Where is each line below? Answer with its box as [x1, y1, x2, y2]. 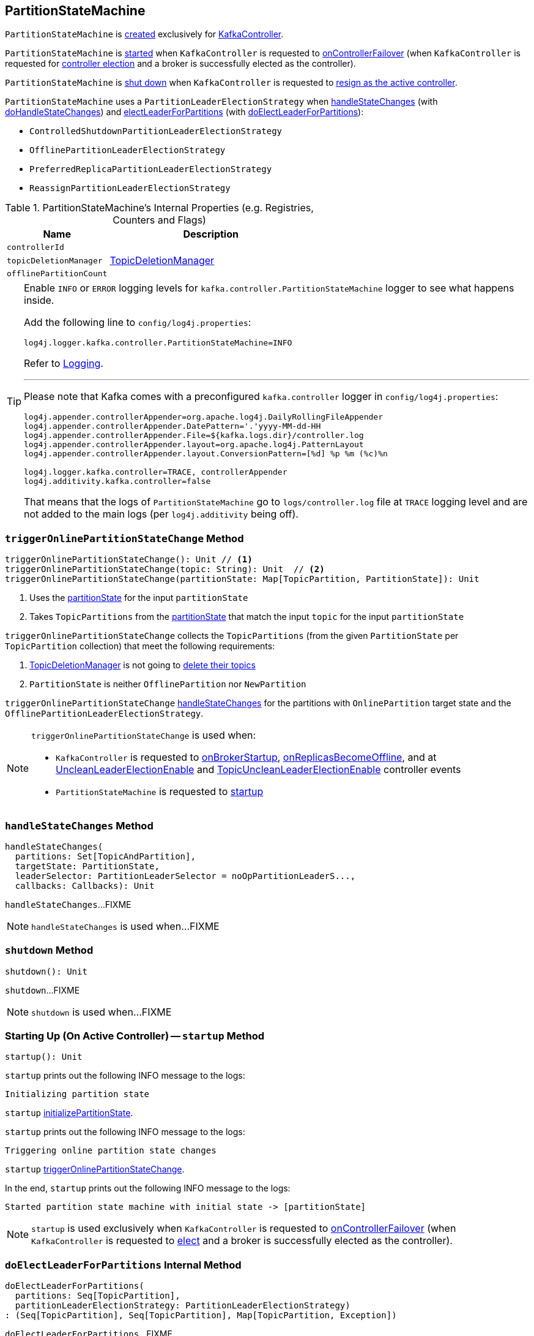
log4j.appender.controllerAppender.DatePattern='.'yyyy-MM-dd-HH [24, 421, 321, 431]
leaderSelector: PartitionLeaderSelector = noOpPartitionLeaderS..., [15, 870, 356, 881]
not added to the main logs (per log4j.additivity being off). [24, 508, 299, 521]
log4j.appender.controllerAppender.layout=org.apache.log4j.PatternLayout [24, 440, 364, 450]
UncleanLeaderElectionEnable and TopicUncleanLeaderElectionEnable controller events [56, 763, 461, 776]
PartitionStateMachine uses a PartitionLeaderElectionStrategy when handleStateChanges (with [5, 96, 438, 107]
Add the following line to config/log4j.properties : [24, 316, 251, 329]
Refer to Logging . [24, 357, 103, 370]
